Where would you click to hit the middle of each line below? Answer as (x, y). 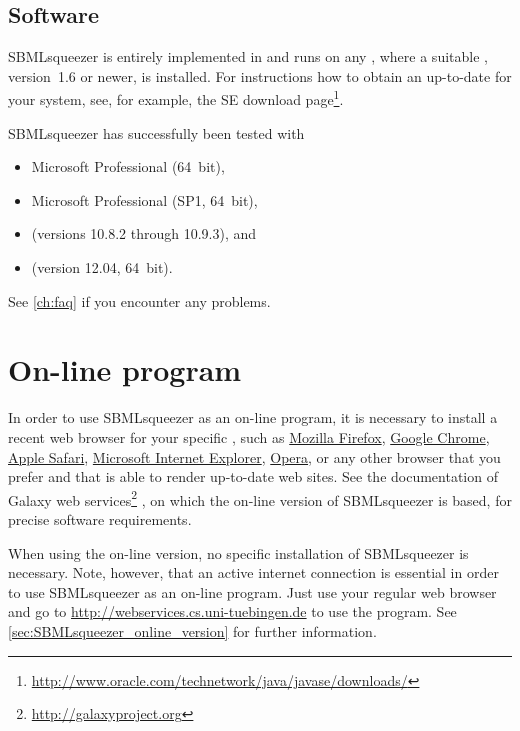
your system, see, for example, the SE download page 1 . (176, 98)
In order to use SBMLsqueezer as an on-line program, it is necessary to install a (253, 417)
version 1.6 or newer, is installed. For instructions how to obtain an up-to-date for (260, 75)
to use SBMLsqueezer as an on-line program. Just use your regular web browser (252, 591)
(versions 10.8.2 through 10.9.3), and (144, 233)
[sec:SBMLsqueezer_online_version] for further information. (192, 630)
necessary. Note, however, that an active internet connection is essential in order (253, 572)
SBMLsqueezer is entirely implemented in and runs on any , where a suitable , (248, 56)
